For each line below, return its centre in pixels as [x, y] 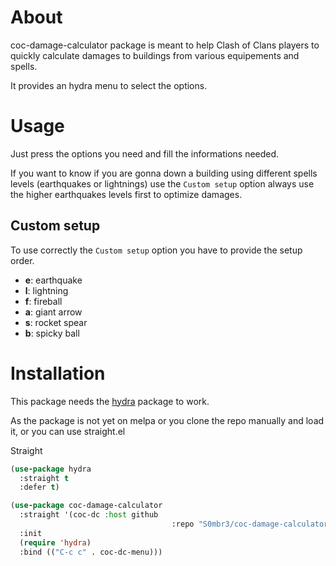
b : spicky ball [52, 333]
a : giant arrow [53, 312]
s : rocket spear [56, 322]
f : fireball [43, 301]
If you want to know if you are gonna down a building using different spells [164, 173]
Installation [58, 373]
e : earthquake [53, 280]
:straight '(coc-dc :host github [89, 515]
